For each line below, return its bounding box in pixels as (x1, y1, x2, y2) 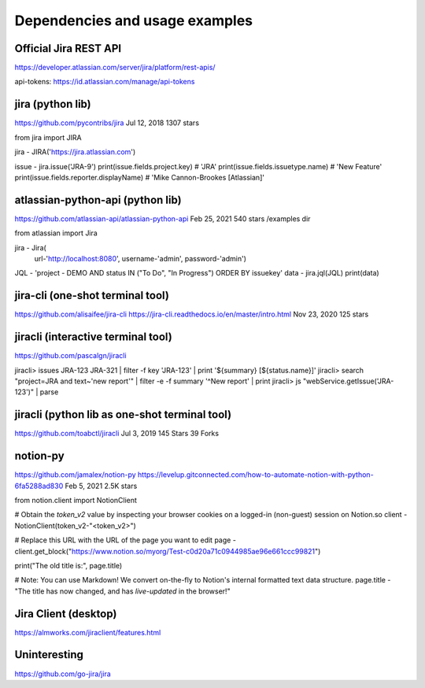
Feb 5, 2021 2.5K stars (65, 481, 138, 490)
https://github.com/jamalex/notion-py (14, 470, 137, 479)
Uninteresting (14, 648, 84, 661)
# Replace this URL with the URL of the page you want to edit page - (14, 535, 236, 545)
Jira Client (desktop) (14, 607, 117, 620)
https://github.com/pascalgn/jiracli (14, 351, 127, 361)
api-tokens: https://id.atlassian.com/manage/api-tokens (14, 77, 195, 87)
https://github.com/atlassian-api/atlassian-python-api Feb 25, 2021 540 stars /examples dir (14, 213, 311, 224)
